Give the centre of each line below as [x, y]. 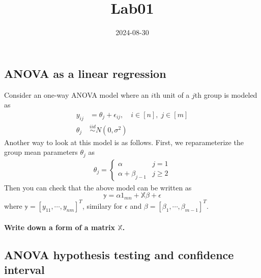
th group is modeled [226, 94]
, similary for [102, 205]
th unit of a [171, 94]
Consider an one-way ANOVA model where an [77, 94]
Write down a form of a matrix [60, 227]
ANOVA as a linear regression [85, 73]
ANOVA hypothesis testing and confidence [119, 254]
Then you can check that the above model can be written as [98, 187]
